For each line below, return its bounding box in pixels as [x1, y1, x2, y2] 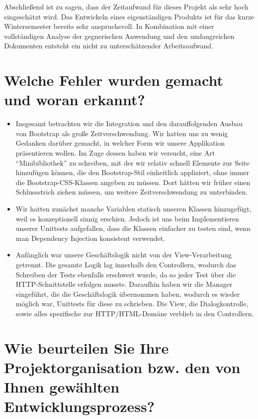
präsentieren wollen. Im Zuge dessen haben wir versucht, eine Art [15, 148, 215, 158]
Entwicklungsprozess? [4, 396, 155, 417]
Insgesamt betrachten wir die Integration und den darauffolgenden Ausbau [15, 118, 243, 129]
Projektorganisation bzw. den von [4, 357, 241, 377]
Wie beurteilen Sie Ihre [4, 337, 169, 358]
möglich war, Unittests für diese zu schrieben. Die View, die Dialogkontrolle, [15, 298, 249, 309]
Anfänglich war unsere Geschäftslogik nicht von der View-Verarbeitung [15, 249, 232, 260]
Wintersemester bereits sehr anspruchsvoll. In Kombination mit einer [4, 21, 214, 31]
